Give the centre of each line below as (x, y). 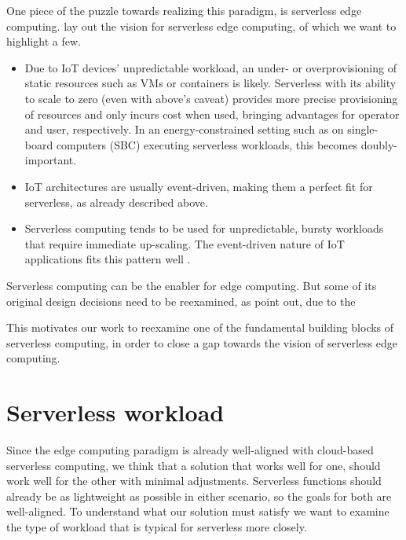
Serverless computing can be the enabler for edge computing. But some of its (192, 285)
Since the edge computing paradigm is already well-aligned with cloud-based (190, 450)
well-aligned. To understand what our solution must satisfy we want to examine (198, 511)
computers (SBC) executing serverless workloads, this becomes (207, 144)
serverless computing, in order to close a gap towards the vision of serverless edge (202, 342)
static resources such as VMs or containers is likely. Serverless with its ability (210, 83)
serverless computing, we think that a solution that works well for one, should (194, 465)
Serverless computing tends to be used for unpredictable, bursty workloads (204, 228)
